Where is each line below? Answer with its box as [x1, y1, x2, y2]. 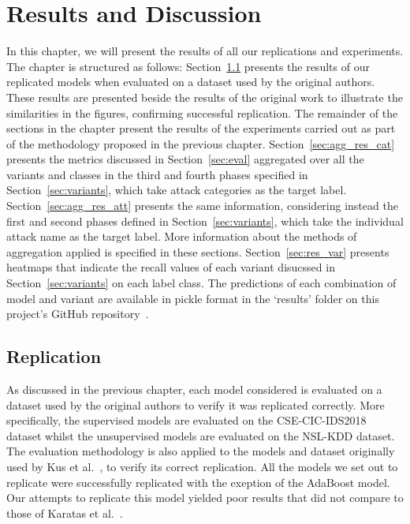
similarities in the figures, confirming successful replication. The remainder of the [6, 104, 398, 121]
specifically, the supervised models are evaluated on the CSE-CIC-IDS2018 [6, 412, 367, 429]
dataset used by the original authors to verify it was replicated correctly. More [6, 396, 385, 413]
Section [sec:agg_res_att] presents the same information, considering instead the [6, 197, 398, 214]
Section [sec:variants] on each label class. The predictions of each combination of [6, 275, 397, 291]
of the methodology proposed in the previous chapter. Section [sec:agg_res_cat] [6, 135, 395, 152]
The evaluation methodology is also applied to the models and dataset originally [6, 443, 395, 459]
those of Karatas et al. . [6, 504, 123, 521]
